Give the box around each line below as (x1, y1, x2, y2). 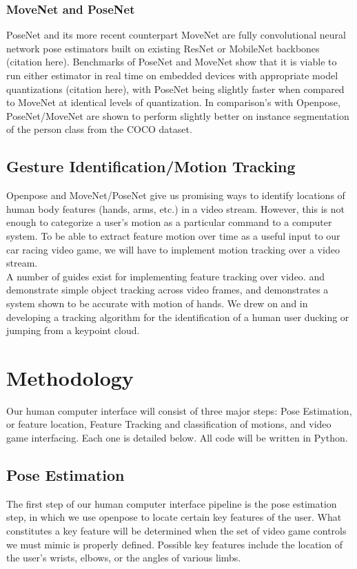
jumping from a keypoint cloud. (6, 323, 140, 338)
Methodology (6, 363, 134, 391)
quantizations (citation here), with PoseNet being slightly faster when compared (6, 81, 345, 96)
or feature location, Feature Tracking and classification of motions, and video (6, 417, 331, 431)
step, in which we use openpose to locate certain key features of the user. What (6, 510, 342, 524)
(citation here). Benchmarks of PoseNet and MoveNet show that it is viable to (6, 54, 337, 69)
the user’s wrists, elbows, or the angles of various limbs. (6, 550, 241, 565)
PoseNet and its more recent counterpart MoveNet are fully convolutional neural (6, 28, 346, 42)
